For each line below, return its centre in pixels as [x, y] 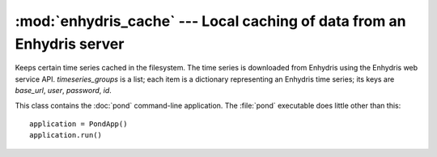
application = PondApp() [78, 124]
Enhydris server [70, 44]
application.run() [66, 135]
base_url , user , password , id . [64, 91]
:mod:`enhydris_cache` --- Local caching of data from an [210, 21]
